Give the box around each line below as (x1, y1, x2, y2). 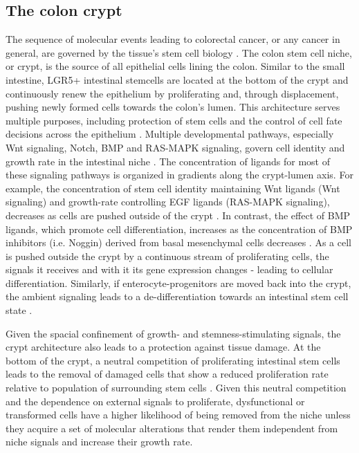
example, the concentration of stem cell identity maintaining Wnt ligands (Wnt (6, 181, 340, 195)
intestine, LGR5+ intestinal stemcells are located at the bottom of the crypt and (6, 72, 349, 86)
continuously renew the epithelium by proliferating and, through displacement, (6, 86, 339, 100)
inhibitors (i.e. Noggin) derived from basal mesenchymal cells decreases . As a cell (6, 235, 351, 250)
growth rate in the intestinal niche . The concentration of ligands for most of (6, 154, 331, 168)
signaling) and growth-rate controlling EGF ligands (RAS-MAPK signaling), (6, 194, 330, 209)
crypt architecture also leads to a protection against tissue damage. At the (6, 340, 321, 354)
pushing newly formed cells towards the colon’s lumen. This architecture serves (6, 100, 340, 114)
